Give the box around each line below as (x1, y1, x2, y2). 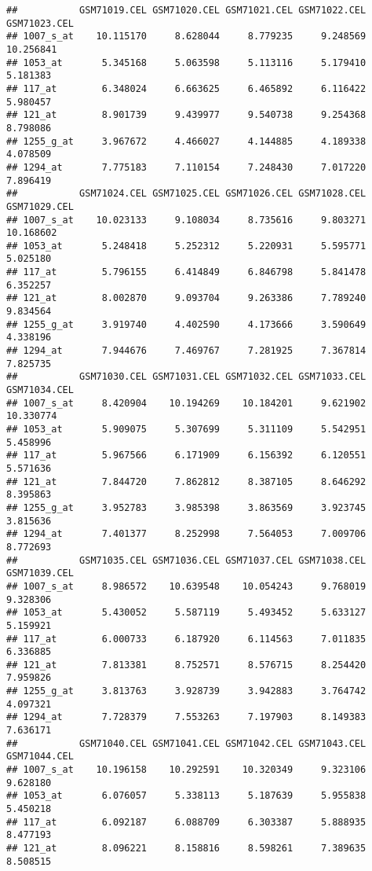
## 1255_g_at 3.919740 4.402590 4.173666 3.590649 (6, 318, 367, 330)
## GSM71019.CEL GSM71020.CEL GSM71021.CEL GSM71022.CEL (6, 5, 367, 16)
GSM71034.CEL (6, 384, 74, 396)
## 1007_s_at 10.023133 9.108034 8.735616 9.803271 (6, 214, 367, 226)
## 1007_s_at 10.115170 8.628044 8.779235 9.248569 (6, 31, 367, 42)
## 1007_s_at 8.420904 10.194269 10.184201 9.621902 (6, 397, 367, 409)
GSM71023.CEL (6, 17, 74, 29)
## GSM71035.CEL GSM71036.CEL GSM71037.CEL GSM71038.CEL (6, 554, 367, 566)
